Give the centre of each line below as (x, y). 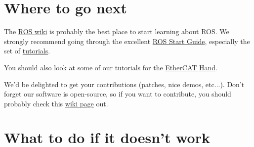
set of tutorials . (27, 51)
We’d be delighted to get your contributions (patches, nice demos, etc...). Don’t (124, 84)
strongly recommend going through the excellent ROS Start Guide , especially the (127, 41)
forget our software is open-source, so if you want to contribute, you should (118, 94)
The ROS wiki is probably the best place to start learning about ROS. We (117, 31)
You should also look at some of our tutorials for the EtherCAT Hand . (111, 67)
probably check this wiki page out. (56, 103)
